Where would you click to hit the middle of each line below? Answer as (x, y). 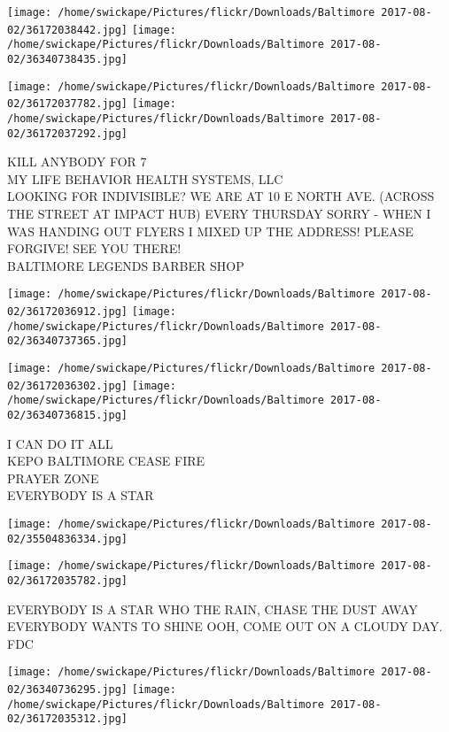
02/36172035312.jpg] (68, 719)
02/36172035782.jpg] (68, 581)
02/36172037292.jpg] (68, 133)
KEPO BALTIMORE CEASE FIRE (106, 461)
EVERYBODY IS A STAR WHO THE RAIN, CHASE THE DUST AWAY (213, 609)
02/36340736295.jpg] (68, 690)
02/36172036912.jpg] (68, 312)
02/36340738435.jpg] (68, 59)
